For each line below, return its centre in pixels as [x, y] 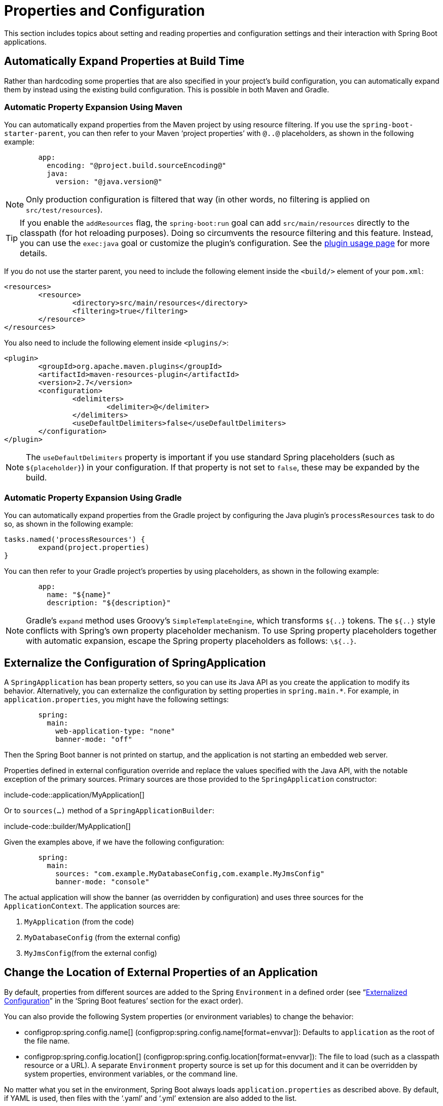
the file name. [47, 1041]
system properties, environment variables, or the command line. [131, 1074]
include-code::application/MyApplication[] [75, 794]
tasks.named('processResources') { [75, 540]
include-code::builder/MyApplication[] [67, 826]
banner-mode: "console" [102, 882]
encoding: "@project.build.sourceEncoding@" [137, 166]
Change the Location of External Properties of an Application [161, 973]
